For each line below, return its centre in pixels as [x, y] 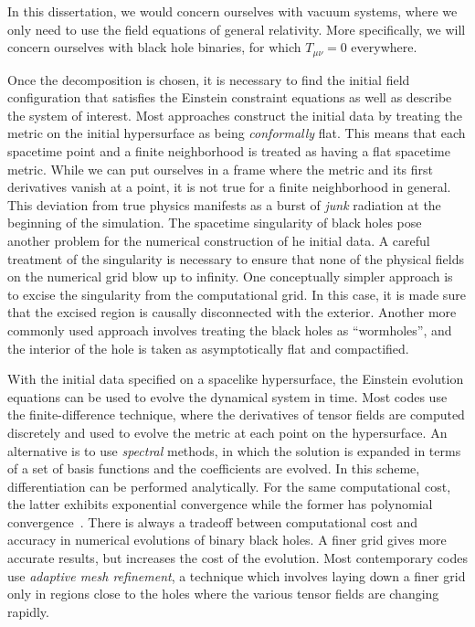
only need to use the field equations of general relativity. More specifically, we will [237, 29]
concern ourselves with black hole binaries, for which [154, 47]
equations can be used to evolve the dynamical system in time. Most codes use [227, 396]
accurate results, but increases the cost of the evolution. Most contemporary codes [237, 558]
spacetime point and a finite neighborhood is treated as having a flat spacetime [229, 151]
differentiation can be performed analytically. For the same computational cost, [229, 486]
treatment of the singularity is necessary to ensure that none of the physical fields [236, 258]
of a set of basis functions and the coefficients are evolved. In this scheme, [214, 468]
